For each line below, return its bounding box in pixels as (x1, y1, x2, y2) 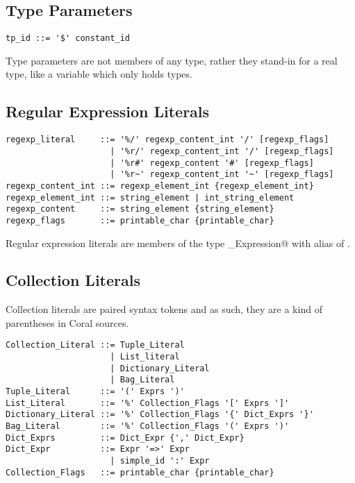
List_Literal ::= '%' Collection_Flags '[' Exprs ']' (6, 398, 290, 408)
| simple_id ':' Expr (110, 456, 210, 466)
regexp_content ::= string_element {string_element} (6, 204, 274, 214)
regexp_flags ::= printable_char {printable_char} (6, 215, 274, 226)
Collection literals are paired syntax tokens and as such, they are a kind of (6, 302, 322, 316)
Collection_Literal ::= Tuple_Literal (6, 340, 185, 350)
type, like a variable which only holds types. (6, 67, 192, 81)
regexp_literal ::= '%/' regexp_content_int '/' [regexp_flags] (6, 135, 329, 145)
